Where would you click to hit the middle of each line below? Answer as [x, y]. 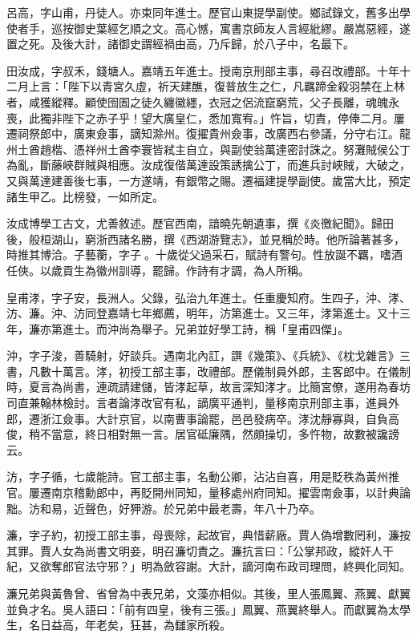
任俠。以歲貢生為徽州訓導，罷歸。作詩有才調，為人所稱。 [158, 270]
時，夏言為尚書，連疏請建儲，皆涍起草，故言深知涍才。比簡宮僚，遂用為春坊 [208, 387]
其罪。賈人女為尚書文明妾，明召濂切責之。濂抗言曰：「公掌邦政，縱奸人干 [200, 550]
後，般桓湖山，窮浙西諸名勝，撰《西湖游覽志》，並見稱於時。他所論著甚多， [206, 238]
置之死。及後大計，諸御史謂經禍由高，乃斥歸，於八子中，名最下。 [180, 44]
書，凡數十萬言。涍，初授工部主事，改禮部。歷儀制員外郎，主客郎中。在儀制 [208, 371]
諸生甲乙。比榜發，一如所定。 [85, 196]
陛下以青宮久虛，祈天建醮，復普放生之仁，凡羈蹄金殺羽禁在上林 [236, 86]
